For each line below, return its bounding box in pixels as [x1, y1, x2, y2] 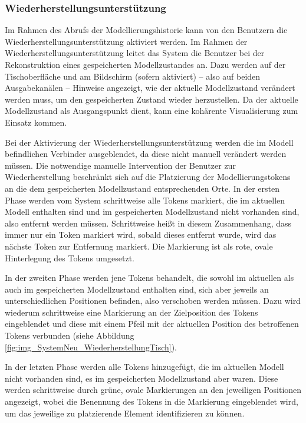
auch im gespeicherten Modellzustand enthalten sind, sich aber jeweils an [5, 283, 269, 295]
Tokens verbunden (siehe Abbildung [5, 329, 134, 342]
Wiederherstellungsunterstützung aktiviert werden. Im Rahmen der [5, 35, 248, 47]
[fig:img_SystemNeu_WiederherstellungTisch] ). [5, 340, 177, 353]
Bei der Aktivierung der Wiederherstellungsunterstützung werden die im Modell [5, 136, 294, 148]
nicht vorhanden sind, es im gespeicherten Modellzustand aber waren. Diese [5, 372, 278, 384]
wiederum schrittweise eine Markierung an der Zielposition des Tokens [5, 306, 258, 318]
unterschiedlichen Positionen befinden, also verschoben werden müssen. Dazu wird [5, 294, 301, 307]
